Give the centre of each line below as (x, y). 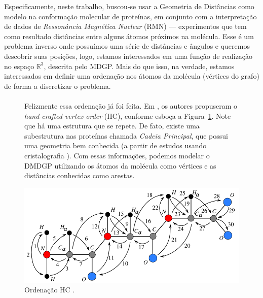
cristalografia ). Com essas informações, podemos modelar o (117, 155)
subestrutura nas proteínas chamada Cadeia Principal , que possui (126, 135)
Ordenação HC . (50, 290)
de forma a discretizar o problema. (58, 86)
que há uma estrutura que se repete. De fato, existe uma (112, 126)
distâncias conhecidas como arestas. (80, 175)
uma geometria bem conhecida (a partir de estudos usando (116, 145)
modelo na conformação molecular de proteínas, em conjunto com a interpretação (130, 16)
